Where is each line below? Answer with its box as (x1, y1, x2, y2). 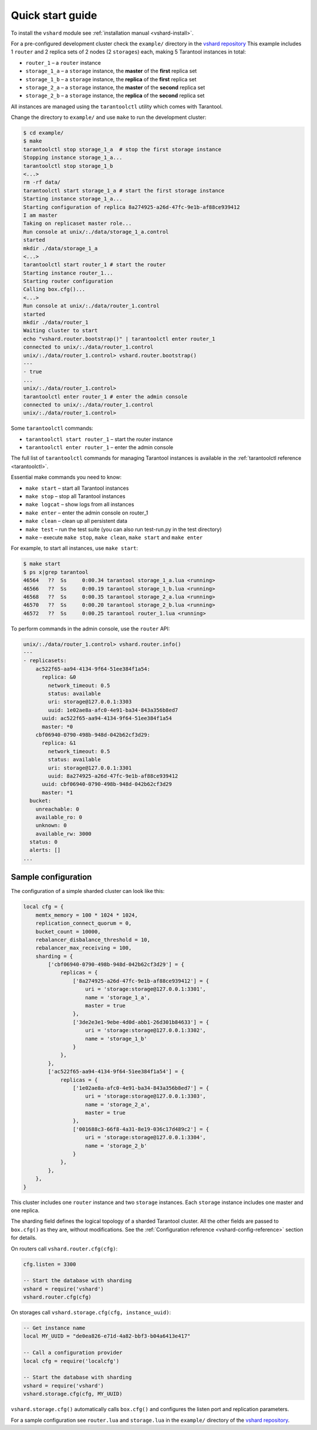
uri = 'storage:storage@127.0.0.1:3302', (85, 1027, 206, 1034)
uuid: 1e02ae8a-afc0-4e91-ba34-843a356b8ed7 (48, 706, 178, 714)
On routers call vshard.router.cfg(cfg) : (11, 1245, 118, 1252)
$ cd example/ (23, 130, 64, 137)
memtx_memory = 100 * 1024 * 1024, (35, 911, 138, 918)
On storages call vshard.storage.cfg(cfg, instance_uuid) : (11, 1309, 171, 1316)
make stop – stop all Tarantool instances (25, 493, 126, 500)
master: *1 (42, 789, 73, 796)
